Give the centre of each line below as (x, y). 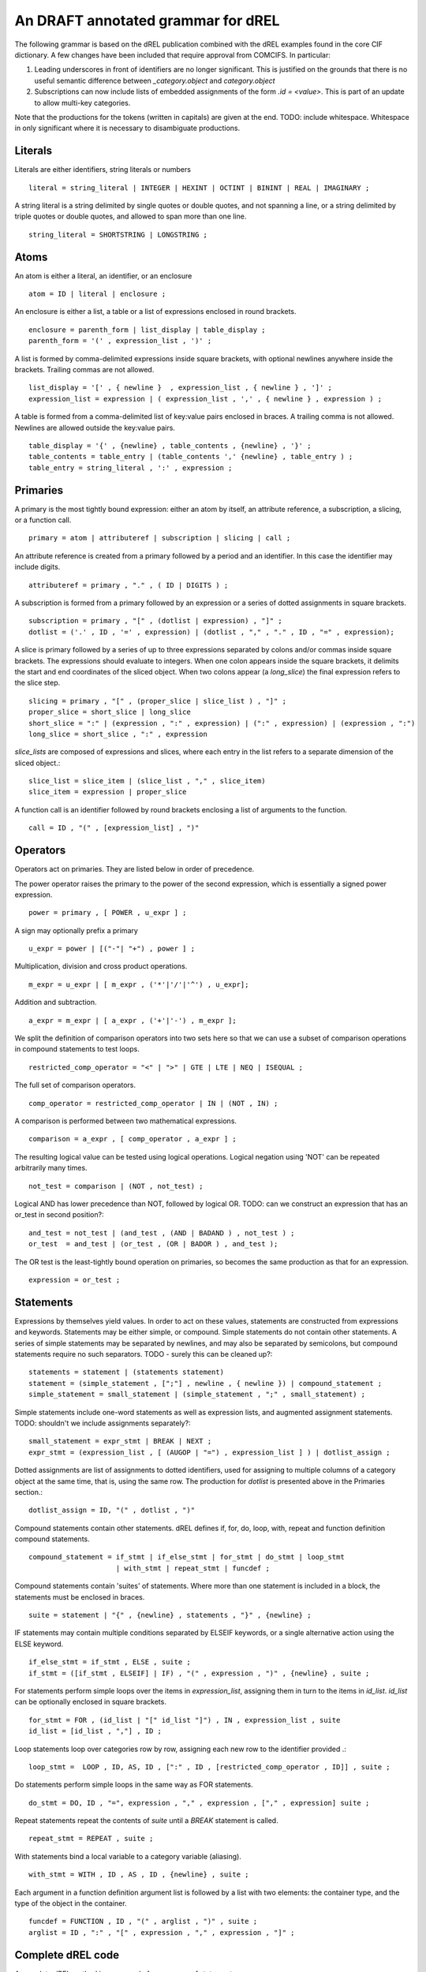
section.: (29, 1492)
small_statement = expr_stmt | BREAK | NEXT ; (120, 1441)
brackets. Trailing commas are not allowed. (84, 370)
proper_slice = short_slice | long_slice (110, 712)
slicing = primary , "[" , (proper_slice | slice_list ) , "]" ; (158, 701)
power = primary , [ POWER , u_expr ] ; (108, 913)
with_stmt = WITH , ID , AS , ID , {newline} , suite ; (139, 1875)
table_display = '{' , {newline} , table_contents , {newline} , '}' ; (170, 445)
